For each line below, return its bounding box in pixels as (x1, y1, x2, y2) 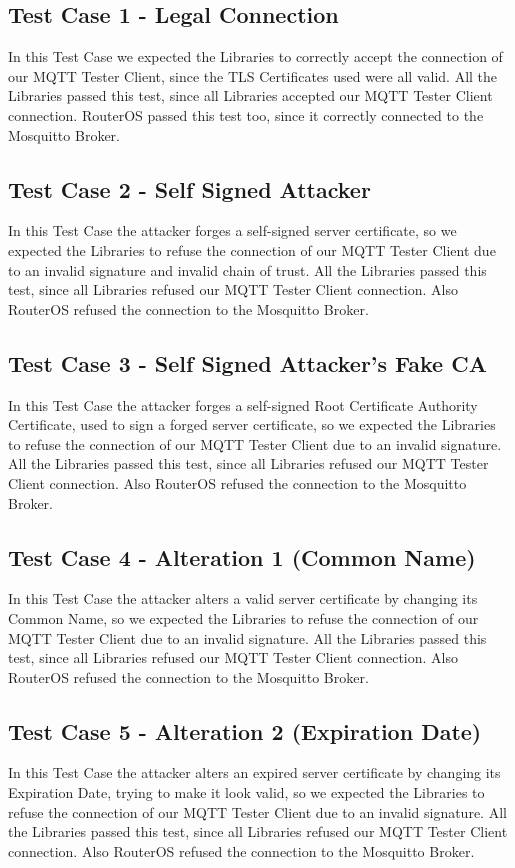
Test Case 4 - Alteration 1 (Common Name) (8, 541, 476, 572)
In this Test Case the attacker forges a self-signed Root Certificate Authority (8, 394, 478, 415)
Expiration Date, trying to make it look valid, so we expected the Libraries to (8, 782, 485, 803)
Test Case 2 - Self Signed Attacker (8, 173, 371, 204)
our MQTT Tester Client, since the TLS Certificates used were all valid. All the (8, 65, 498, 86)
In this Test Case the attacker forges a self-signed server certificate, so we (8, 220, 457, 241)
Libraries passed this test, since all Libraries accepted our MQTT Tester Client (8, 85, 493, 106)
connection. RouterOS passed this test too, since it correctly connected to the (8, 104, 484, 125)
